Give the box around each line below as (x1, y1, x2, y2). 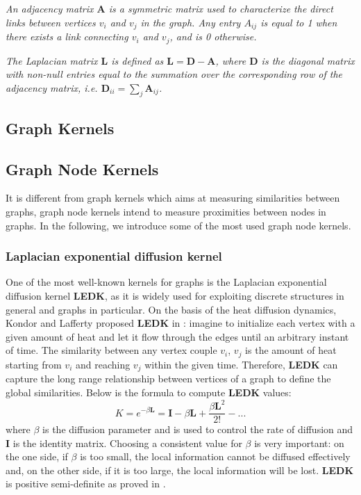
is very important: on (254, 435, 344, 450)
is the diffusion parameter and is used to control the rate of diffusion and (42, 422, 353, 437)
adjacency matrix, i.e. (6, 80, 98, 95)
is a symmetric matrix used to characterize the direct (108, 1, 333, 15)
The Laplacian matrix (6, 53, 98, 67)
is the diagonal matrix (261, 53, 355, 67)
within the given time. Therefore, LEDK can (144, 357, 338, 371)
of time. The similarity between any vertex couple (6, 343, 217, 357)
